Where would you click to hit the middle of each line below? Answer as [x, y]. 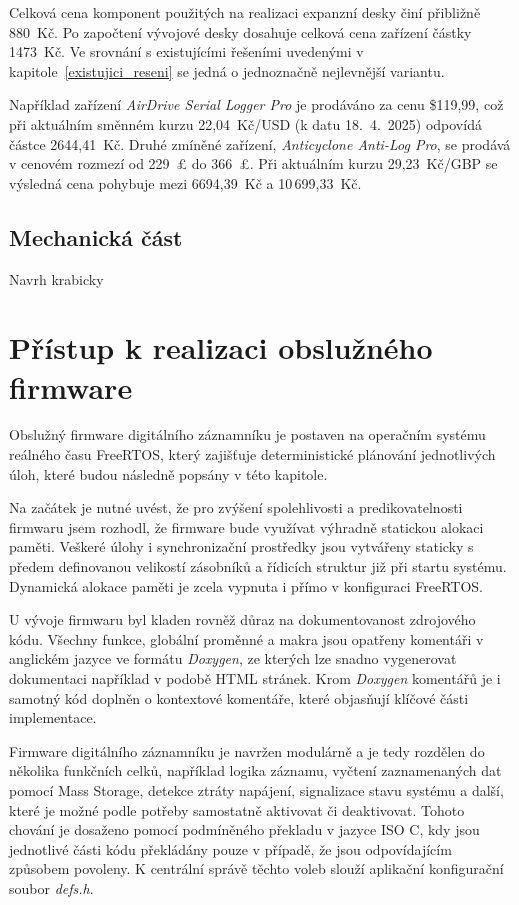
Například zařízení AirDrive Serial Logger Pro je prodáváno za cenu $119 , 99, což [256, 104]
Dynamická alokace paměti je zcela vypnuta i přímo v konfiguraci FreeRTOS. [246, 585]
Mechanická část [96, 236]
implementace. [53, 717]
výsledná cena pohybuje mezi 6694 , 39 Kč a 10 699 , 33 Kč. [185, 182]
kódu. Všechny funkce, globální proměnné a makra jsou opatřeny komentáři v [246, 638]
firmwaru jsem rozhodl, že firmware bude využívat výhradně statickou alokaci [246, 526]
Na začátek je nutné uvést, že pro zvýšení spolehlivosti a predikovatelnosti [236, 507]
